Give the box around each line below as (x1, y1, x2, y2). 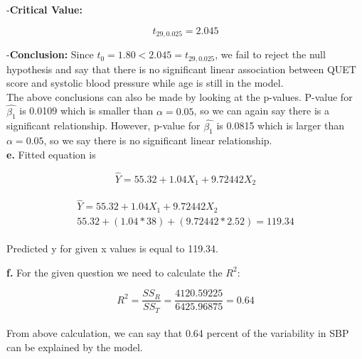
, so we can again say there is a (193, 103, 329, 118)
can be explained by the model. (6, 339, 143, 354)
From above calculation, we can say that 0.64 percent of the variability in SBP (6, 326, 349, 341)
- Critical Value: (6, 2, 82, 16)
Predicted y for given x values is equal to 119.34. (6, 240, 218, 255)
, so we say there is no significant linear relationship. (43, 133, 272, 148)
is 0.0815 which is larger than (216, 118, 344, 133)
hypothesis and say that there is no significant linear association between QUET (6, 61, 356, 76)
